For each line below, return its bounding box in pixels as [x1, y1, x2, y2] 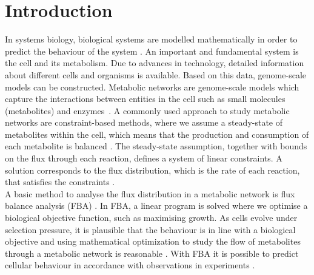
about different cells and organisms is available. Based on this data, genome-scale [5, 68, 306, 81]
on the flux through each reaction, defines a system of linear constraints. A [5, 152, 282, 165]
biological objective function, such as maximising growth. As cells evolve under [5, 211, 298, 224]
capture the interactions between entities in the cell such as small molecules [5, 92, 286, 105]
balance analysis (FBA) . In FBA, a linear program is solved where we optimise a [5, 199, 308, 212]
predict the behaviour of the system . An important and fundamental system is [5, 44, 299, 57]
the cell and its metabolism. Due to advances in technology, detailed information [5, 56, 304, 69]
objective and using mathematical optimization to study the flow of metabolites [5, 235, 301, 248]
